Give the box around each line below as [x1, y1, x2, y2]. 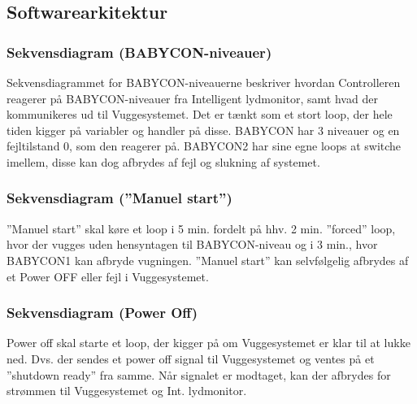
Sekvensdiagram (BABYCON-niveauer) [7, 41, 272, 62]
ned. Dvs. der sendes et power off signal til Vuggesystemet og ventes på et [7, 350, 375, 367]
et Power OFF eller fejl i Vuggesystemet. [7, 267, 209, 285]
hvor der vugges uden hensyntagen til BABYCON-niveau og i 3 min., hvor [7, 236, 378, 253]
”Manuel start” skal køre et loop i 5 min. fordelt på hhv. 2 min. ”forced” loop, [7, 219, 396, 237]
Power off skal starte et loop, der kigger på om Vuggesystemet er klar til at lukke [7, 334, 410, 351]
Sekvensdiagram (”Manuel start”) [7, 188, 232, 208]
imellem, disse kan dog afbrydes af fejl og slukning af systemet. [7, 153, 320, 170]
